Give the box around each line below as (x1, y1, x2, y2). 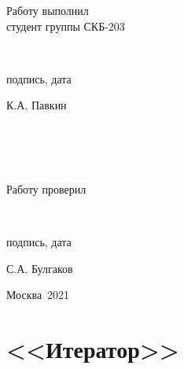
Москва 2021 (6, 286, 70, 303)
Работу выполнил (6, 2, 89, 18)
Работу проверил (6, 180, 86, 197)
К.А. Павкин (6, 97, 67, 113)
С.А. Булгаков (6, 260, 73, 276)
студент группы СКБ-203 (6, 17, 125, 34)
